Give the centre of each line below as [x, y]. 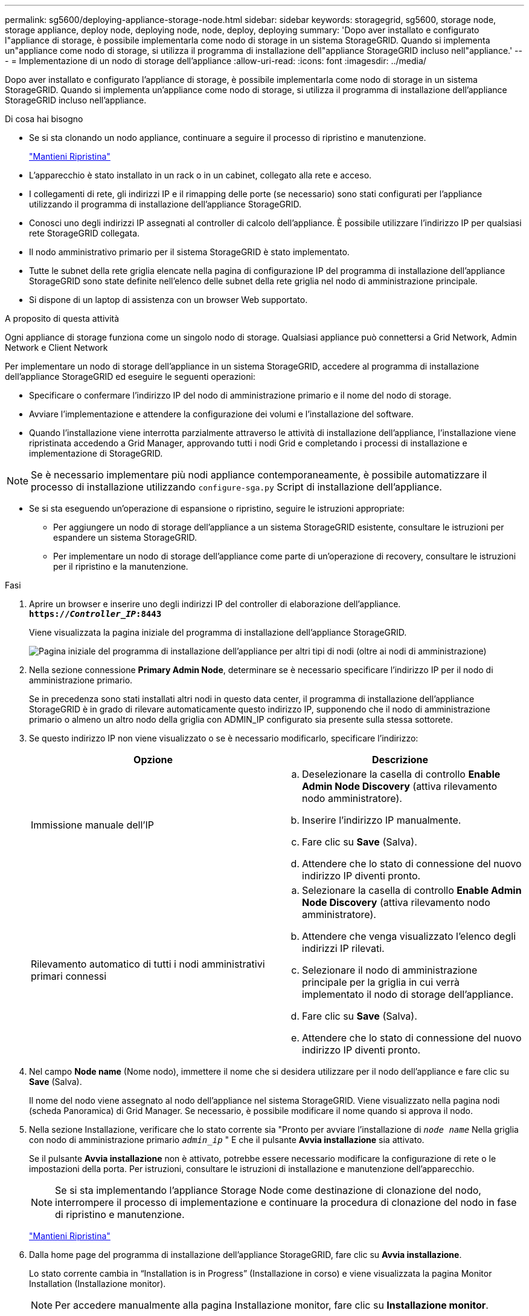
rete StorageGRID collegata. [85, 233]
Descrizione [400, 760]
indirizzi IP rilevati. [343, 948]
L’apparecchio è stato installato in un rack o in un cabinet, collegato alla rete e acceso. [200, 175]
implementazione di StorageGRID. [96, 453]
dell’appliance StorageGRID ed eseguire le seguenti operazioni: [130, 376]
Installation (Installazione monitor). [98, 1284]
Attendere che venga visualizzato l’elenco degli [409, 936]
